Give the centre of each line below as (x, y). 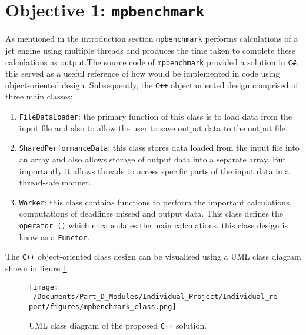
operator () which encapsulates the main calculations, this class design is (153, 225)
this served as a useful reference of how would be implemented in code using (143, 73)
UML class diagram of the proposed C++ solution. (118, 325)
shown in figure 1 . (37, 268)
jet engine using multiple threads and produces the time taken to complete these (151, 50)
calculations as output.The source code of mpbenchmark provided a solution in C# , (152, 62)
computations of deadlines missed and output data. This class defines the (151, 213)
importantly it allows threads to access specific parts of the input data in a (154, 170)
